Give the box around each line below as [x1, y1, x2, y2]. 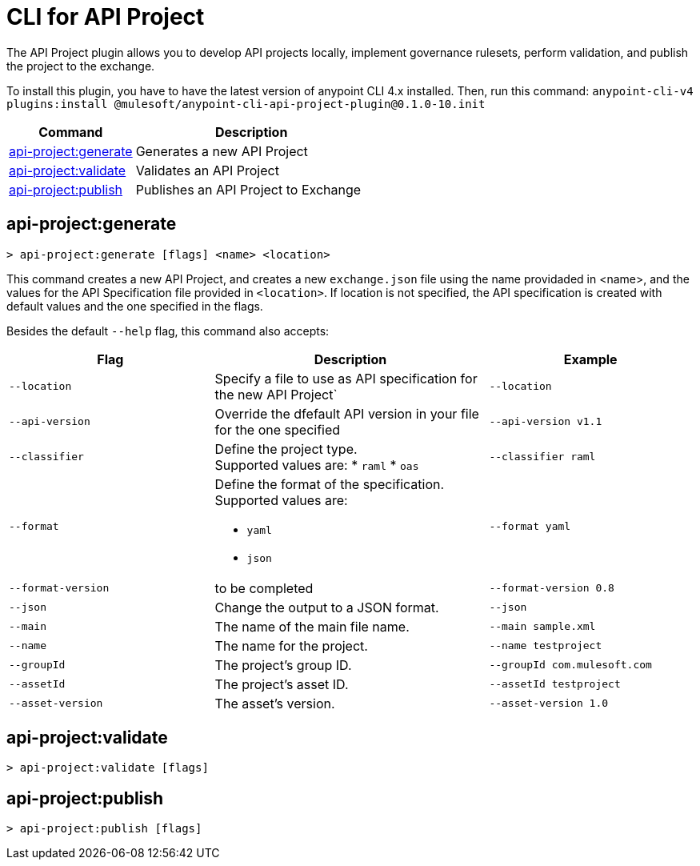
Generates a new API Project [135, 142, 308, 159]
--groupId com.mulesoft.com [489, 659, 652, 672]
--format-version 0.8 [489, 582, 614, 595]
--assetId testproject [489, 678, 621, 691]
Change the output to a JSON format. [214, 599, 439, 615]
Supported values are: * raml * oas [214, 456, 419, 473]
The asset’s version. [214, 695, 335, 712]
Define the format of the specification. [214, 475, 445, 492]
